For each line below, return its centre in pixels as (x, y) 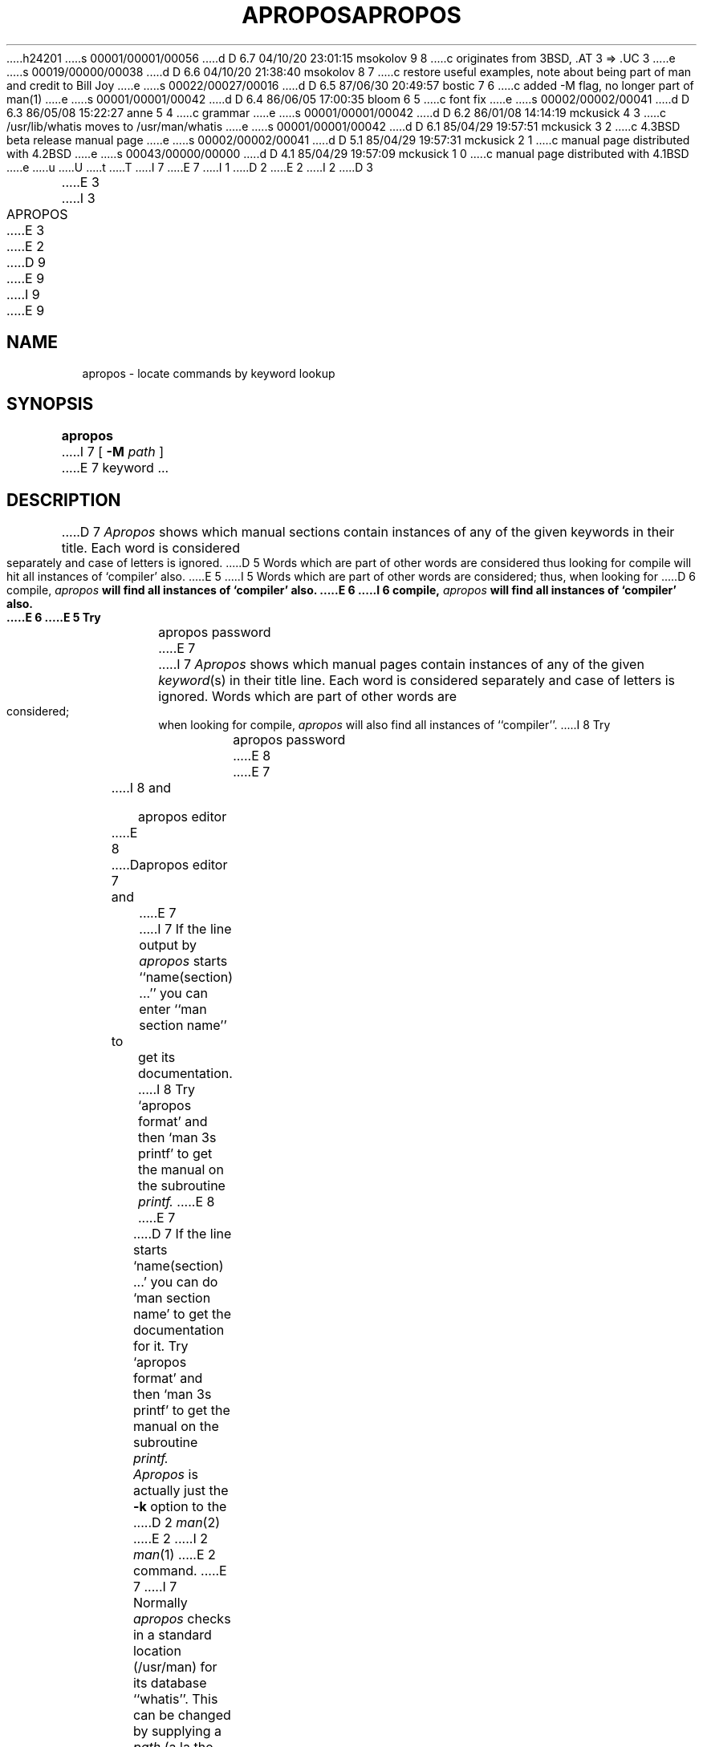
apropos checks (182, 1619)
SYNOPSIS (50, 404)
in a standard (172, 1635)
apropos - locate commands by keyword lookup (209, 373)
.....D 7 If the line (182, 1234)
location (157, 1651)
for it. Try (161, 1346)
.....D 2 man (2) (177, 1523)
